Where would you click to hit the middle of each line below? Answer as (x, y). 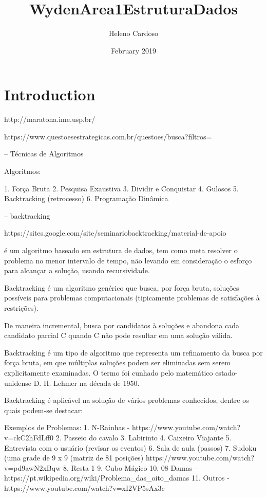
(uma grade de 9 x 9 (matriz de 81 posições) (74, 458)
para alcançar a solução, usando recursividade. (77, 270)
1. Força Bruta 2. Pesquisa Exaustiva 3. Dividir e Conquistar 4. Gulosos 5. (121, 188)
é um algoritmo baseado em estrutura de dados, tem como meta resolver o (121, 250)
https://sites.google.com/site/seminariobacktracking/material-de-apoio (115, 233)
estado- (226, 372)
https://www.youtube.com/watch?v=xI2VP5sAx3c (84, 487)
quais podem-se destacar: (44, 410)
